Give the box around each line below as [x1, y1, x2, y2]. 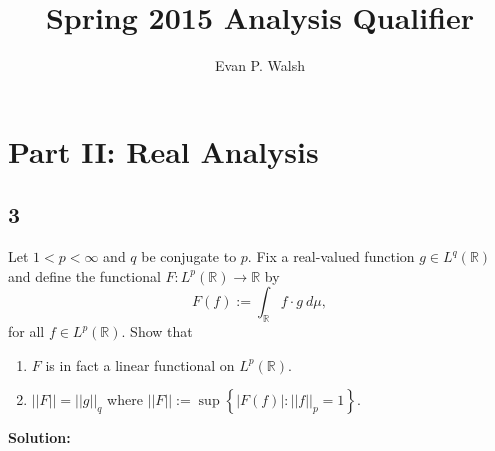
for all [8, 321, 45, 342]
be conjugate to [141, 246, 237, 267]
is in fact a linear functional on [45, 354, 235, 375]
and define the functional [8, 265, 161, 286]
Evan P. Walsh [215, 55, 305, 76]
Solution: [8, 427, 71, 448]
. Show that [121, 321, 193, 342]
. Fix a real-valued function [247, 246, 415, 267]
